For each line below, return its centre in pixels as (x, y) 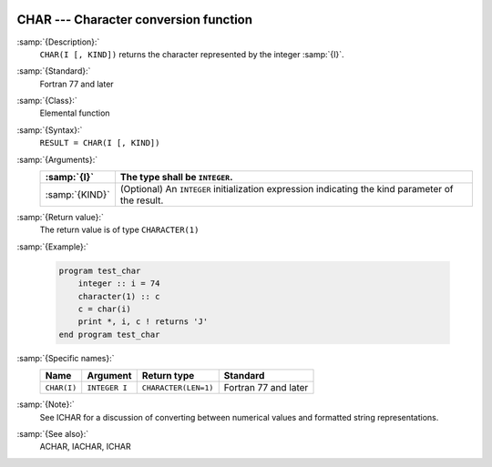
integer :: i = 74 (119, 284)
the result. (142, 200)
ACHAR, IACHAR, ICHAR (85, 447)
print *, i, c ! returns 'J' (143, 322)
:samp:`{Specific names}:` (66, 358)
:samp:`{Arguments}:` (57, 159)
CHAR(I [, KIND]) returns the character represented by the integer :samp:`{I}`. (192, 54)
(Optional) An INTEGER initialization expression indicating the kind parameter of (287, 189)
